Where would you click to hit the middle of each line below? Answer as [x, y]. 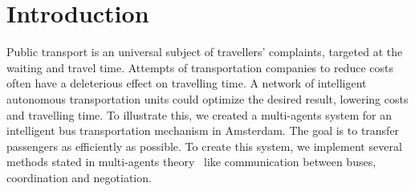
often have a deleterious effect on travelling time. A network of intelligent [187, 83]
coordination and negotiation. [79, 177]
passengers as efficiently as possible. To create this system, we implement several [204, 146]
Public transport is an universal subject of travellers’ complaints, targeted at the [205, 52]
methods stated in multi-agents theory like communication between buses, [191, 162]
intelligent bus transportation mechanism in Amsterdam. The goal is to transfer [203, 130]
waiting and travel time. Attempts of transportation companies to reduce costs [200, 67]
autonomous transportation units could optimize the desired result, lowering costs [207, 98]
